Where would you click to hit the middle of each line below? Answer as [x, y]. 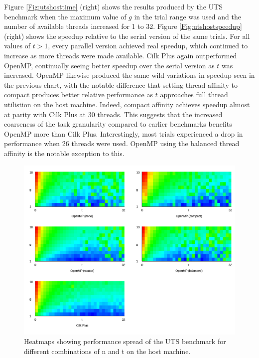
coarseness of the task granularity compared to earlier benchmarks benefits [118, 124]
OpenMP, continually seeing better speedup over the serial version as [109, 65]
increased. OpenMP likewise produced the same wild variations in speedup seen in [129, 75]
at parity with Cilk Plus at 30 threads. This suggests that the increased [113, 114]
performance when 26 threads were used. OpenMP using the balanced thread [122, 143]
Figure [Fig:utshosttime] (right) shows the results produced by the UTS [113, 6]
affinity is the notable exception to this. [64, 153]
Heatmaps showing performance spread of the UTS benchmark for [125, 341]
